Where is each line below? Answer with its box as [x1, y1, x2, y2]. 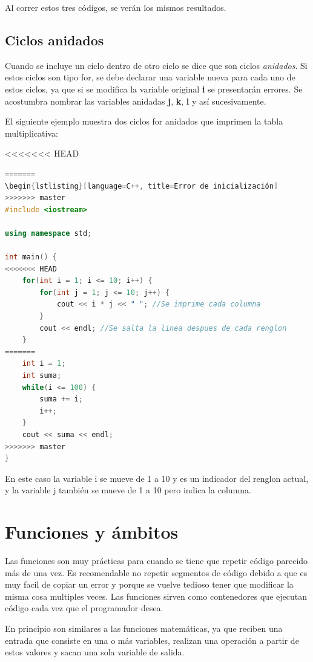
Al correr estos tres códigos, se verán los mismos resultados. [5, 1, 226, 13]
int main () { [5, 253, 57, 262]
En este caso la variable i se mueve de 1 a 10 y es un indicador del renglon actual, [5, 472, 309, 484]
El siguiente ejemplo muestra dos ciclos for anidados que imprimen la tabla [5, 115, 283, 128]
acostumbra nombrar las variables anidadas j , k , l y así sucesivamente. [5, 94, 266, 107]
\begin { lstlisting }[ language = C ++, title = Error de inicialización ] [5, 181, 278, 190]
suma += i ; [39, 395, 83, 404]
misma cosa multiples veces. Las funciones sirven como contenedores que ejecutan [5, 589, 307, 602]
